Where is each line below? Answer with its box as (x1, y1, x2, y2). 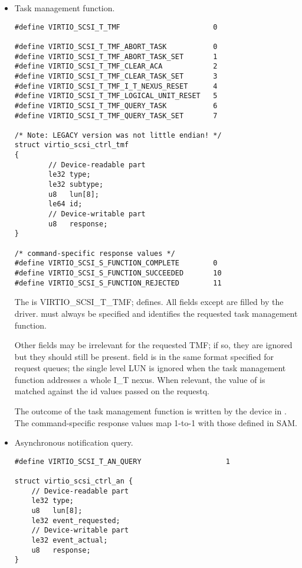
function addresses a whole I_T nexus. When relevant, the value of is (14, 373, 265, 385)
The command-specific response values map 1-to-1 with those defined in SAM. (14, 416, 297, 429)
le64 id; (48, 200, 83, 209)
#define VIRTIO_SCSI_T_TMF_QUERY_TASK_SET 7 (14, 111, 218, 120)
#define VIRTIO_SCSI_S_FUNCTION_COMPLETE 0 (14, 259, 218, 268)
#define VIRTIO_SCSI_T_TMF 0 (14, 22, 218, 31)
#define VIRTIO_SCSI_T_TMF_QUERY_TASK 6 (14, 101, 218, 110)
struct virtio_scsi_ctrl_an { (14, 477, 133, 486)
